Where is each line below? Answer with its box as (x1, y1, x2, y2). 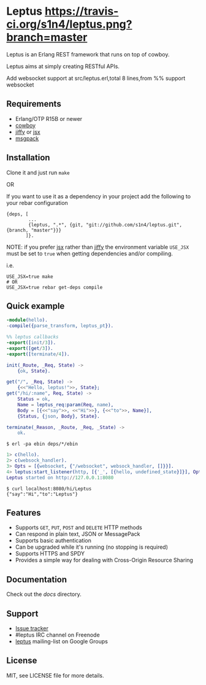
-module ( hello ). (6, 317, 48, 323)
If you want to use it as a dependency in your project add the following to (6, 192, 191, 200)
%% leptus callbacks (6, 334, 59, 340)
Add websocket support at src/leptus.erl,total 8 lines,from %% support (6, 74, 186, 82)
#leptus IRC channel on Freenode (15, 631, 100, 639)
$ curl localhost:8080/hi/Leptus (6, 486, 92, 492)
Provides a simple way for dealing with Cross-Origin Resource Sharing (15, 557, 193, 564)
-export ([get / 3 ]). (6, 345, 53, 351)
